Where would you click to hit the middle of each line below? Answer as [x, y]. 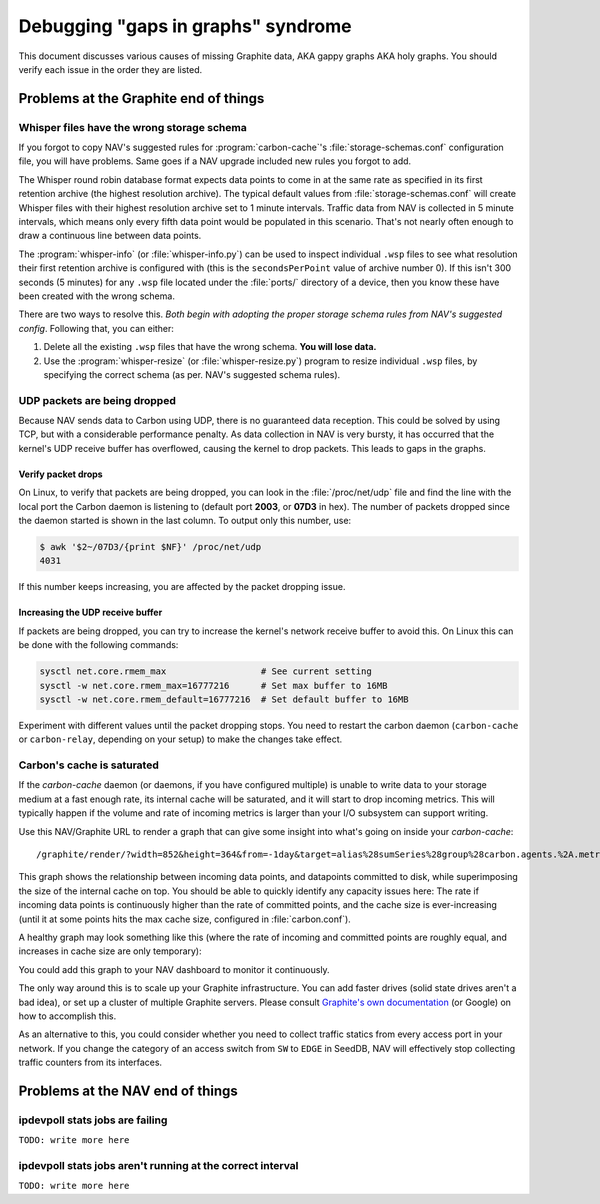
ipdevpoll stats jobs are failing [93, 1120]
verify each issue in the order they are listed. [110, 69]
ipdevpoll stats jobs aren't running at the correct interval [158, 1166]
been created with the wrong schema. [96, 296]
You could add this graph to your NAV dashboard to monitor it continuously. [174, 969]
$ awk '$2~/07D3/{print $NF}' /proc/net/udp [150, 547]
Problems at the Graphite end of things [141, 98]
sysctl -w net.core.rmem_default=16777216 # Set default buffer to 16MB [224, 699]
